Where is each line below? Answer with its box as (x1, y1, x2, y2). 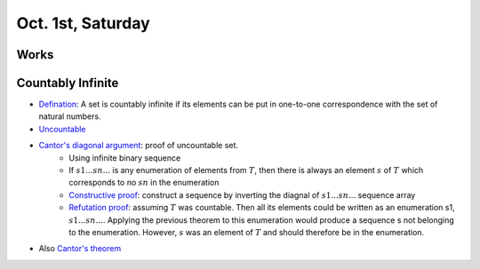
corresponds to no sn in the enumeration (68, 178, 220, 188)
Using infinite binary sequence (68, 152, 181, 163)
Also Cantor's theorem (38, 243, 122, 254)
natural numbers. (38, 111, 101, 122)
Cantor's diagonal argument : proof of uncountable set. (38, 140, 239, 151)
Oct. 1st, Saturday (16, 13, 150, 33)
